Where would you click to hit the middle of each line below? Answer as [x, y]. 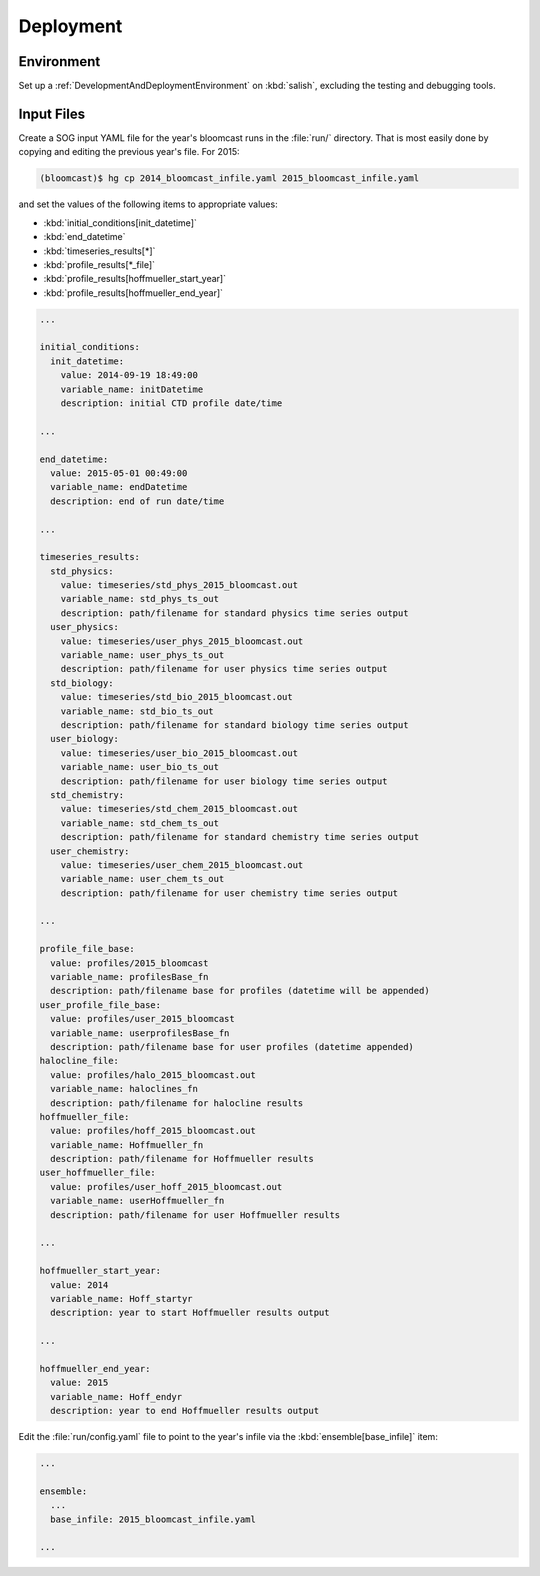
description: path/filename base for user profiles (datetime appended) [232, 1046]
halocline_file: [79, 1061]
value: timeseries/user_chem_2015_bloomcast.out [182, 864]
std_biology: [82, 683]
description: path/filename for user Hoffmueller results [195, 1214]
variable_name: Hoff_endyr [116, 1396]
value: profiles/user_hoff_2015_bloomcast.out [166, 1186]
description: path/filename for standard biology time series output [234, 724]
